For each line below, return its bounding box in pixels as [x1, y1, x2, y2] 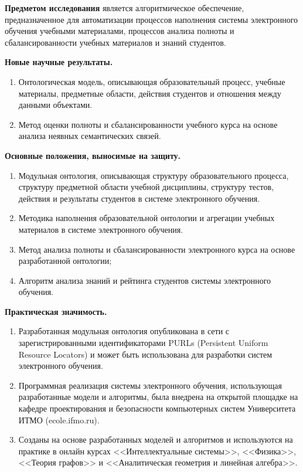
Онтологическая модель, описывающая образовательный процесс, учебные [18, 75, 285, 87]
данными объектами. [18, 99, 93, 111]
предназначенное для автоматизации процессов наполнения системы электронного [5, 13, 298, 25]
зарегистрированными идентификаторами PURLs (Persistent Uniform [18, 337, 268, 349]
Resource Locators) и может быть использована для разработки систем [18, 348, 273, 360]
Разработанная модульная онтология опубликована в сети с [18, 325, 230, 337]
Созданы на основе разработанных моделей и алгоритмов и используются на [18, 433, 293, 446]
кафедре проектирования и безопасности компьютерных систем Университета [18, 402, 296, 415]
